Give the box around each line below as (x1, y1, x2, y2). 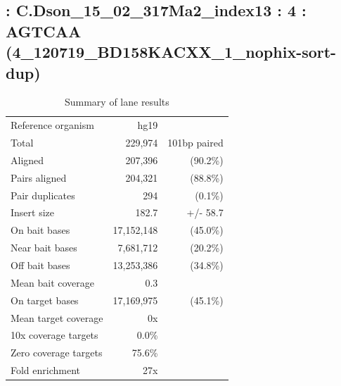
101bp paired (167, 135, 224, 150)
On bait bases (11, 223, 70, 237)
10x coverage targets (11, 328, 98, 342)
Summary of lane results (64, 94, 169, 109)
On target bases (11, 292, 79, 307)
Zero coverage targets (11, 345, 103, 360)
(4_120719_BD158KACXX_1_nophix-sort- (6, 41, 337, 63)
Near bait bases (11, 240, 77, 255)
